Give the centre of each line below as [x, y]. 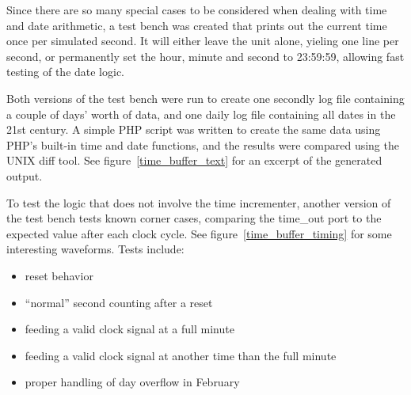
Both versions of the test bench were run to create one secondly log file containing [205, 98]
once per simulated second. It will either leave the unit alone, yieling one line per [203, 41]
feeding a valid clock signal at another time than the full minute [181, 355]
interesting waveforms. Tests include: [95, 249]
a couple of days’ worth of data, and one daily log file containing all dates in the [201, 114]
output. [25, 175]
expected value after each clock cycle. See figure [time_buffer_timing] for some [199, 233]
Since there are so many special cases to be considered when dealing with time [197, 9]
